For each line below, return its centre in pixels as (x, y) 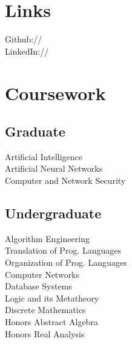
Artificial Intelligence (44, 156)
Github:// (24, 39)
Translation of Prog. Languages (63, 250)
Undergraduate (53, 213)
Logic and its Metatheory (52, 298)
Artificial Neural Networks (54, 168)
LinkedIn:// (27, 51)
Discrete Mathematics (45, 310)
